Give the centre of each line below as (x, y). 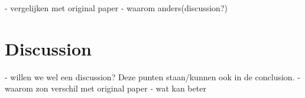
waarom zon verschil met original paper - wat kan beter (106, 88)
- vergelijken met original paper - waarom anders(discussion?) (116, 8)
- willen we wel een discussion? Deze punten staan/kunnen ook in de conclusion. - (152, 76)
